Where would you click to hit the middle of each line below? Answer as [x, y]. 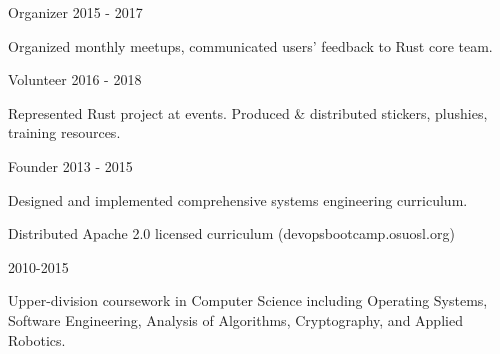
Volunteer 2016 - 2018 [75, 79]
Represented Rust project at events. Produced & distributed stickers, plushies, [248, 112]
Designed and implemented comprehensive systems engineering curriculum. [238, 199]
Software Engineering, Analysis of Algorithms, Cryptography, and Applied [235, 319]
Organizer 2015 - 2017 [75, 12]
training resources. [64, 132]
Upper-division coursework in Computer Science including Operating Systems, [248, 300]
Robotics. [37, 339]
